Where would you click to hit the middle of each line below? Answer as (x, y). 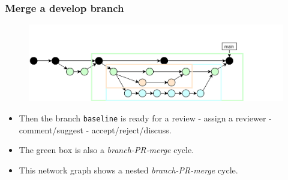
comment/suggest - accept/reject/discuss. (95, 129)
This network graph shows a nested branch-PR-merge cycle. (128, 170)
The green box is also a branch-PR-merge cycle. (106, 150)
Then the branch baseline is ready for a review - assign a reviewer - (145, 118)
